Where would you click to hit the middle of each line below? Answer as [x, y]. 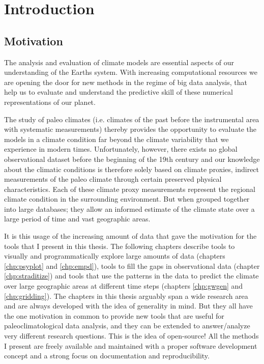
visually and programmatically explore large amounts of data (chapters [115, 256]
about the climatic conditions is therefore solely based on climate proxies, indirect [132, 169]
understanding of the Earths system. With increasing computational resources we [131, 72]
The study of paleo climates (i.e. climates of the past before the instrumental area [132, 119]
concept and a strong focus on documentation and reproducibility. [107, 356]
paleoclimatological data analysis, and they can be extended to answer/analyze [127, 326]
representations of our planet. [50, 102]
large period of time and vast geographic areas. [77, 219]
